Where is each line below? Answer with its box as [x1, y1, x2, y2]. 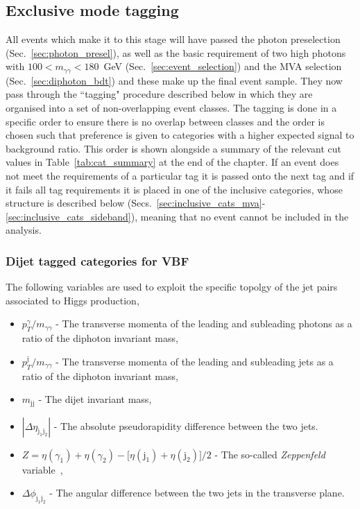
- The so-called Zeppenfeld [214, 447, 325, 461]
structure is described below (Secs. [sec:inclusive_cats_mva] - [6, 196, 266, 210]
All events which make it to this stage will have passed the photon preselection [6, 32, 341, 46]
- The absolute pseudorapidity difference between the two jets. [53, 418, 318, 433]
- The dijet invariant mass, [38, 392, 152, 406]
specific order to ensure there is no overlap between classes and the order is [6, 114, 325, 128]
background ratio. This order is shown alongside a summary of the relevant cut [6, 141, 342, 155]
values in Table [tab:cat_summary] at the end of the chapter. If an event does [6, 155, 339, 169]
